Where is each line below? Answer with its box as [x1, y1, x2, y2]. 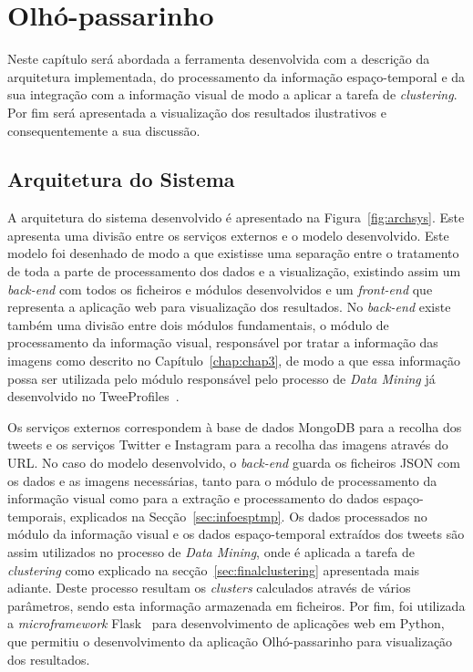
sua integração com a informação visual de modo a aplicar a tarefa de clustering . [7, 85, 458, 104]
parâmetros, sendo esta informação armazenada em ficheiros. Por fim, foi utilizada [7, 595, 466, 615]
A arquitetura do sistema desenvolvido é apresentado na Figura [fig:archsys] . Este [7, 208, 465, 227]
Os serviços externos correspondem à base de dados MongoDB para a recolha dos [7, 417, 462, 436]
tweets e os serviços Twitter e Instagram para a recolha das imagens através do [7, 435, 448, 454]
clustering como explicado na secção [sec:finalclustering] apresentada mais [7, 560, 420, 579]
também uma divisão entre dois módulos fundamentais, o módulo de [7, 315, 389, 334]
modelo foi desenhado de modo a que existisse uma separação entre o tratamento [7, 243, 459, 263]
